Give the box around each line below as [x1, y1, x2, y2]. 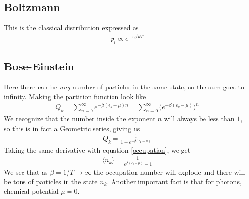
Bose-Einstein [4, 59, 74, 74]
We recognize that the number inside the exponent [4, 113, 156, 123]
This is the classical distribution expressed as [4, 22, 139, 33]
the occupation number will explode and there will [93, 167, 245, 177]
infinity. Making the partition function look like [4, 91, 146, 101]
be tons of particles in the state [4, 176, 98, 186]
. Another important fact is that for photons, [107, 176, 242, 186]
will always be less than [164, 113, 235, 123]
